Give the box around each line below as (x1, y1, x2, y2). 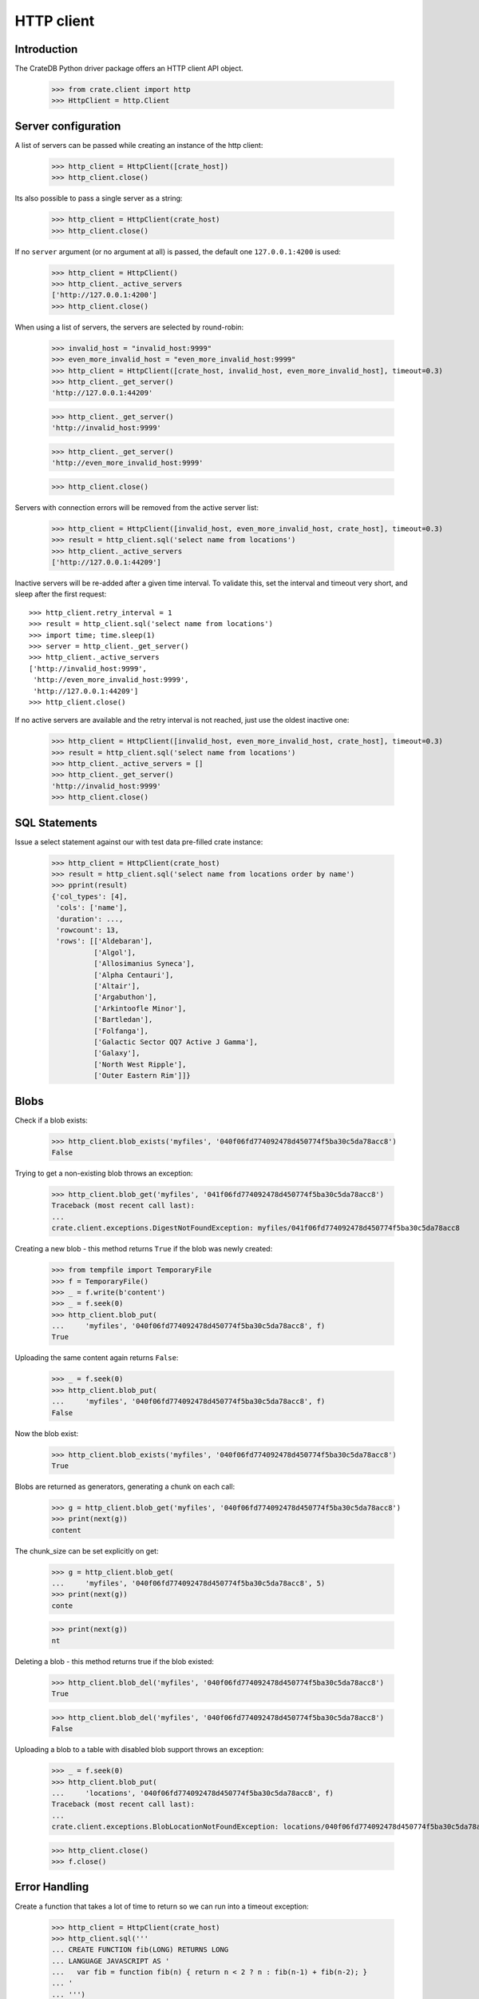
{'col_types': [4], (51, 892, 128, 901)
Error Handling (14, 1880, 89, 1894)
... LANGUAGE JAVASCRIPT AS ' (51, 1956, 170, 1965)
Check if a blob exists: (14, 1115, 88, 1125)
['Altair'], (93, 982, 141, 991)
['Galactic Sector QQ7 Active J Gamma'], (93, 1037, 259, 1047)
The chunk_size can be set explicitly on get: (14, 1546, 159, 1555)
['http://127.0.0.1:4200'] (51, 290, 157, 300)
